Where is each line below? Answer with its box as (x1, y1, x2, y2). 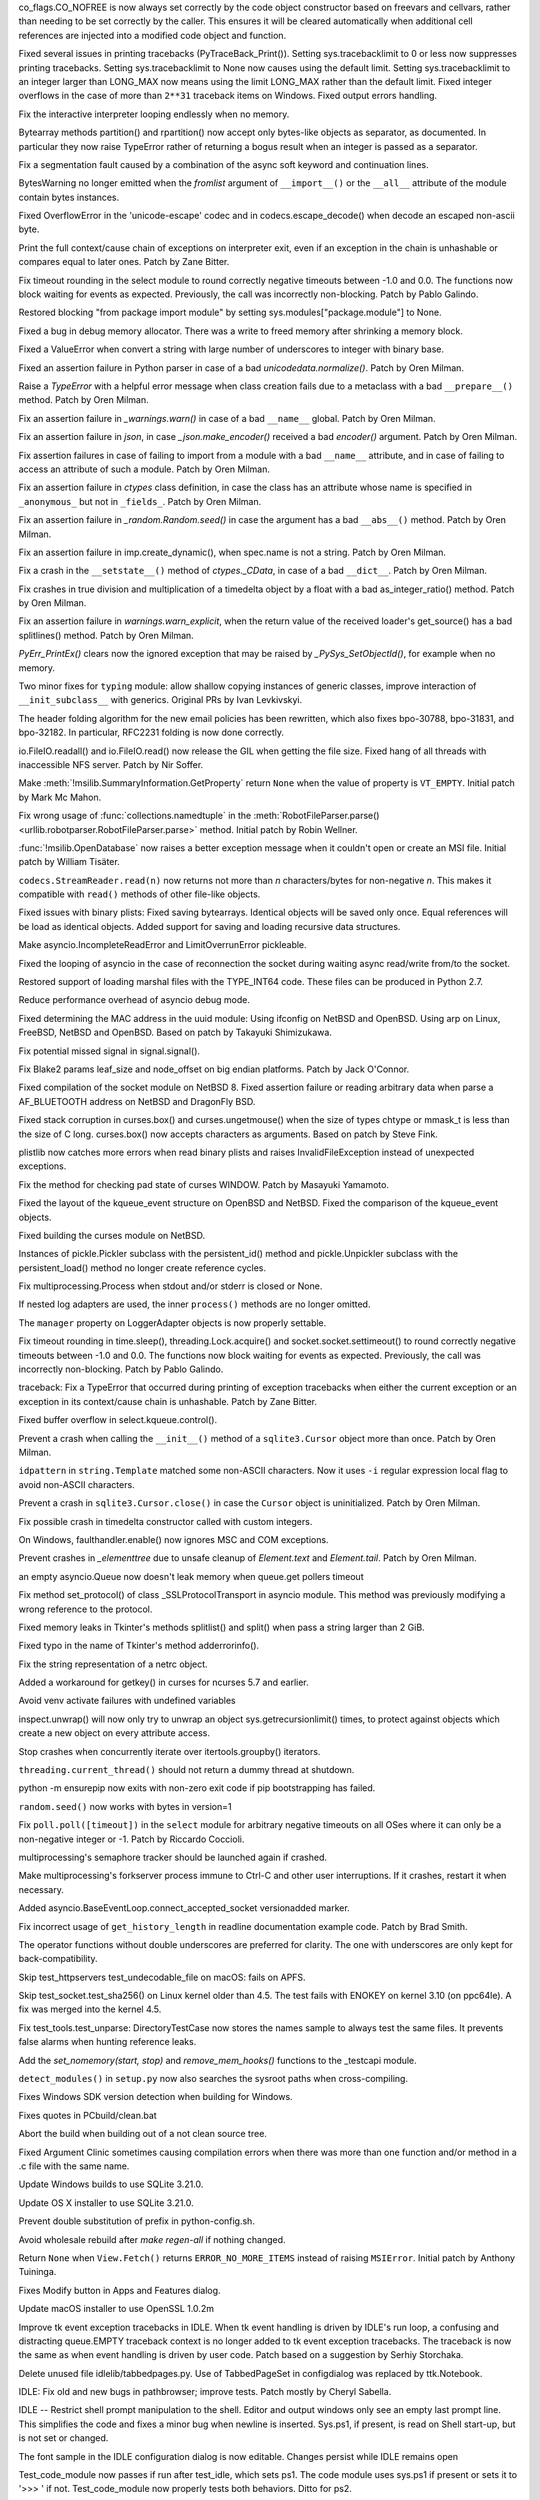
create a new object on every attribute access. (18, 1727, 210, 1739)
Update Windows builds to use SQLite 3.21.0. (18, 2178, 204, 2190)
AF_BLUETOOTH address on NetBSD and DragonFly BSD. (18, 1095, 256, 1107)
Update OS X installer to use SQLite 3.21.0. (18, 2196, 194, 2209)
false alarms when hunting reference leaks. (18, 2036, 197, 2048)
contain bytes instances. (18, 191, 120, 203)
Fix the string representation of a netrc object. (18, 1658, 209, 1670)
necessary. (18, 1883, 65, 1895)
